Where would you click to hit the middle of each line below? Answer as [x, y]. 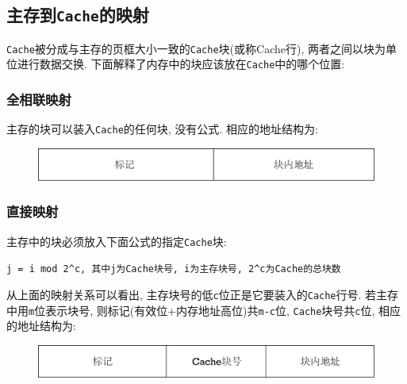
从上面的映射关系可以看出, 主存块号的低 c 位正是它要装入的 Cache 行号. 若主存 [203, 295]
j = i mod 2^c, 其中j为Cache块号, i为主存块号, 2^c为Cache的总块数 [174, 269]
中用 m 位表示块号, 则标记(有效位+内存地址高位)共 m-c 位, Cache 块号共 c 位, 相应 [204, 310]
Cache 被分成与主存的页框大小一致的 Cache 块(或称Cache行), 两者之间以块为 [196, 48]
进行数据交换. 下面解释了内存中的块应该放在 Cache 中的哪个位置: [181, 64]
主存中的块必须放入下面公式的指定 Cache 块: [117, 241]
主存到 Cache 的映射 [78, 15]
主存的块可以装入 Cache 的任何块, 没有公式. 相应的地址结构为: [162, 129]
